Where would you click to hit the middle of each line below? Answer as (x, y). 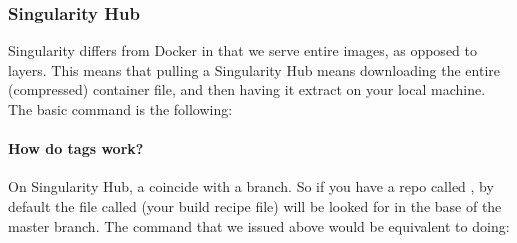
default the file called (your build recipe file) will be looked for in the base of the (255, 205)
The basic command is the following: (120, 109)
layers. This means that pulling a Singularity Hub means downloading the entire (254, 69)
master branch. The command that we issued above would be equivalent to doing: (259, 225)
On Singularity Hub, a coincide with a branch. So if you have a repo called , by (251, 186)
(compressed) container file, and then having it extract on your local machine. (247, 89)
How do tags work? (76, 148)
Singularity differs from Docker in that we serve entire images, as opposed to (242, 50)
